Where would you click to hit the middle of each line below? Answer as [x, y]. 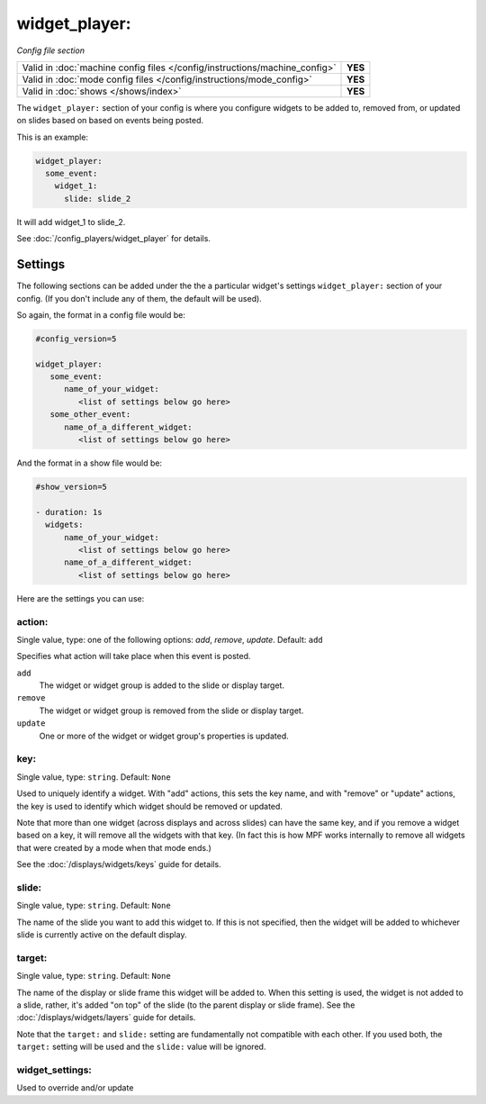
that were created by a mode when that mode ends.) [114, 847]
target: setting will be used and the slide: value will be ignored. [141, 1047]
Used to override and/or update [75, 1088]
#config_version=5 [76, 339]
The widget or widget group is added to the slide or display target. [162, 685]
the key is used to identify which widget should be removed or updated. [150, 806]
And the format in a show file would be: [89, 463]
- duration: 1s [69, 512]
